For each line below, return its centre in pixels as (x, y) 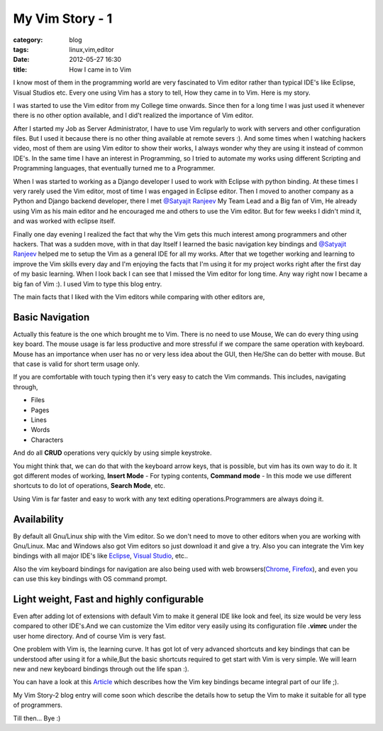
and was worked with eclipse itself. (65, 221)
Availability (38, 519)
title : (20, 69)
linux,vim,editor (91, 49)
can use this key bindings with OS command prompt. (90, 579)
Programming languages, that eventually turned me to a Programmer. (114, 168)
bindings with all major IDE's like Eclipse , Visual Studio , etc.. (100, 556)
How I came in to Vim (100, 69)
